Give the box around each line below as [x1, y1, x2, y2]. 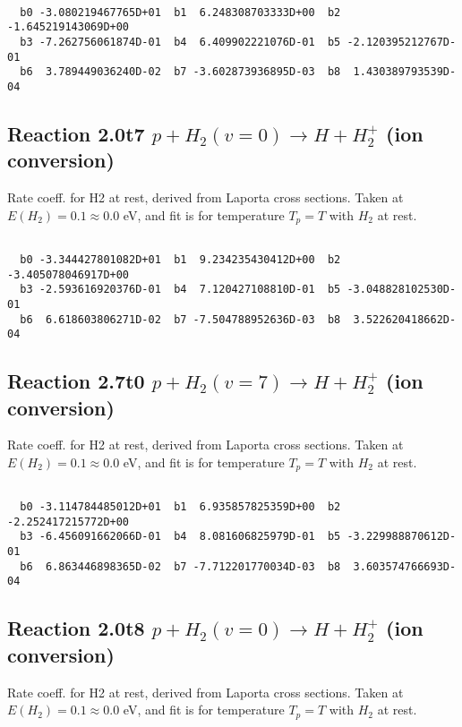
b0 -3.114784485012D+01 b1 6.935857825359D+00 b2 [20, 500, 341, 514]
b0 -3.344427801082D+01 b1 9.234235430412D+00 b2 [20, 252, 341, 266]
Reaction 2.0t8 [7, 614, 145, 642]
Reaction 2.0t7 [7, 119, 145, 147]
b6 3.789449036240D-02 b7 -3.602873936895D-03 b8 [20, 65, 341, 79]
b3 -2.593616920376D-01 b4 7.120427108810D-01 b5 [20, 283, 341, 296]
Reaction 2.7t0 [7, 367, 145, 395]
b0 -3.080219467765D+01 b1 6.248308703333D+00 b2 [20, 5, 341, 19]
